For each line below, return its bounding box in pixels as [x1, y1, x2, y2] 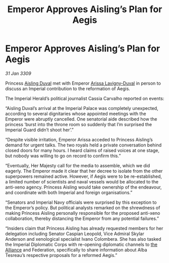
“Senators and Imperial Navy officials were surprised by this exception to [5, 199, 157, 205]
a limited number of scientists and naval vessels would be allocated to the [5, 178, 159, 184]
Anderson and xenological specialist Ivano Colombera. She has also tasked [5, 236, 161, 242]
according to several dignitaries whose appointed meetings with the [5, 110, 146, 117]
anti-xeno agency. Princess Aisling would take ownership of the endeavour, [5, 184, 162, 190]
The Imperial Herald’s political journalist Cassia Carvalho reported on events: [5, 95, 164, 101]
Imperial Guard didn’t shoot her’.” [5, 127, 74, 133]
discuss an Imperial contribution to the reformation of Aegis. [5, 85, 130, 92]
